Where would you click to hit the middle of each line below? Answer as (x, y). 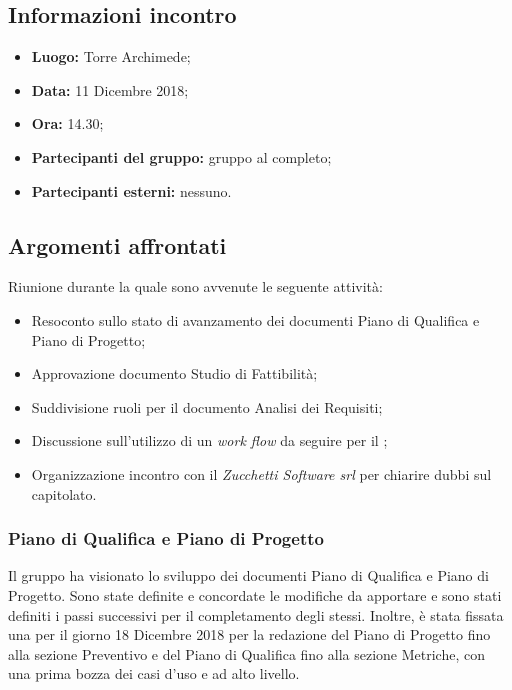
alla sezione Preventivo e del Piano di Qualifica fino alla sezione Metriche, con (246, 653)
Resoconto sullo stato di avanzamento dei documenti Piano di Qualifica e (255, 319)
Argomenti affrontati (117, 244)
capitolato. (64, 493)
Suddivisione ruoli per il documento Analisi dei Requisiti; (207, 406)
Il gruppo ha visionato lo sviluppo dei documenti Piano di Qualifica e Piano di (248, 575)
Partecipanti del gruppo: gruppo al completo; (181, 156)
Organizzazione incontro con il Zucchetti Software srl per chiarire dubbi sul (261, 473)
